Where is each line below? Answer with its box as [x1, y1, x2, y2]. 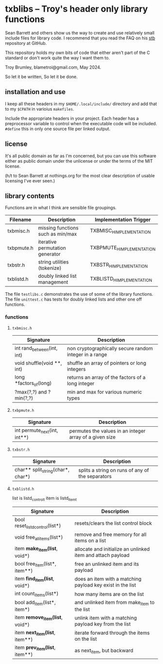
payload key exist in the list [74, 582, 136, 588]
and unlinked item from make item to [74, 599, 155, 607]
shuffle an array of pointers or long [67, 360, 147, 366]
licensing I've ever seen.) [5, 178, 55, 184]
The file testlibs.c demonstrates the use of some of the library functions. [5, 291, 154, 297]
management [38, 279, 68, 285]
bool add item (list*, [14, 599, 56, 607]
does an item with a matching [74, 576, 142, 583]
